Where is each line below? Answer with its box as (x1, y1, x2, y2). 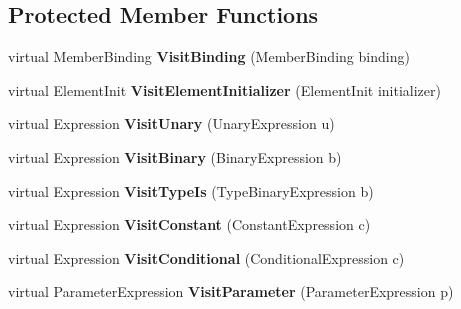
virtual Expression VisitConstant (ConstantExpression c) (8, 214, 371, 235)
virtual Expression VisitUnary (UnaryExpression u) (8, 113, 335, 134)
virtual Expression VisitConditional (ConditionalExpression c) (8, 247, 405, 268)
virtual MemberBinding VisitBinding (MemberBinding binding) (8, 46, 410, 67)
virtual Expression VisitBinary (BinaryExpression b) (8, 146, 342, 167)
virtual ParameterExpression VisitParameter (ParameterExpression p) (8, 281, 454, 302)
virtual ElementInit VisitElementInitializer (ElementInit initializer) (8, 79, 441, 100)
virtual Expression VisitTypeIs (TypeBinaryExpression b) (8, 180, 374, 201)
